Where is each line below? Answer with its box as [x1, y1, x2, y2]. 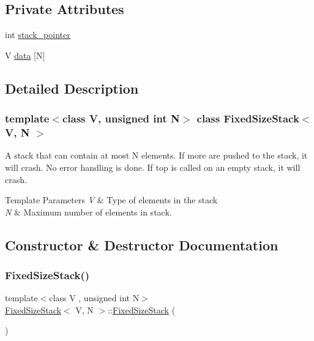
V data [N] [5, 48, 45, 61]
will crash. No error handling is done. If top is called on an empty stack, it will [5, 160, 301, 173]
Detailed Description [5, 78, 139, 97]
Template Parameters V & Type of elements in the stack [5, 193, 218, 206]
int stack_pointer [5, 28, 70, 41]
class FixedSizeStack [196, 111, 299, 126]
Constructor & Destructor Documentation [5, 235, 278, 254]
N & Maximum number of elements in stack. [5, 205, 172, 218]
